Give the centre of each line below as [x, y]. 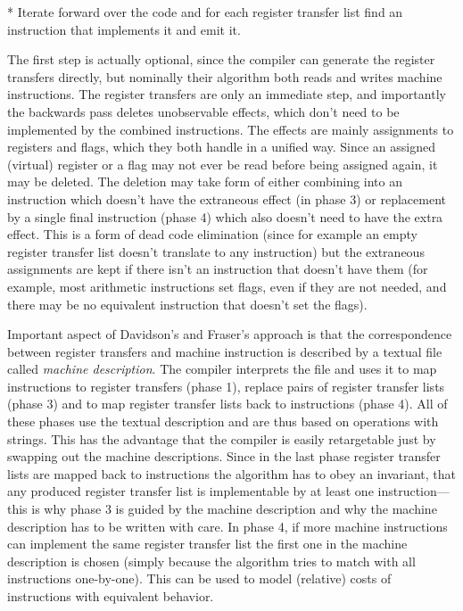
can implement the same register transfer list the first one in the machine [207, 544]
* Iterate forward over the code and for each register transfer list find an [205, 12]
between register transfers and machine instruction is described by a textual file [225, 351]
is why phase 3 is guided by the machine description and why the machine [234, 509]
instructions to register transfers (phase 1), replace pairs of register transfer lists [226, 386]
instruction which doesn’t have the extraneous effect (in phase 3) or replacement [227, 198]
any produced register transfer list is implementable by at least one [190, 491]
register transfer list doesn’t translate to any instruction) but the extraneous [216, 251]
